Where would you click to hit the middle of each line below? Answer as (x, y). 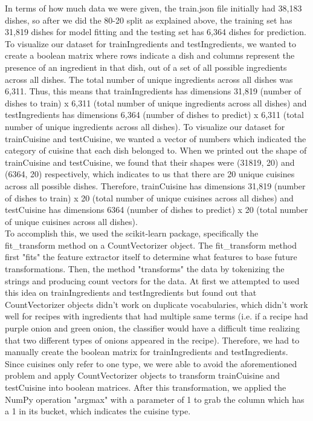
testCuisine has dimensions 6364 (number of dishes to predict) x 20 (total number (156, 210)
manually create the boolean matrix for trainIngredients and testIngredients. (147, 352)
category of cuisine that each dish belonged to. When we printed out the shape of (156, 150)
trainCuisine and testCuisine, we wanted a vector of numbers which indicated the (156, 138)
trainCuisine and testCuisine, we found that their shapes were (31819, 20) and (150, 162)
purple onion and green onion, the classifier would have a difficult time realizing (152, 328)
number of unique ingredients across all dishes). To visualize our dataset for (145, 126)
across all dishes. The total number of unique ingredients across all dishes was (149, 79)
